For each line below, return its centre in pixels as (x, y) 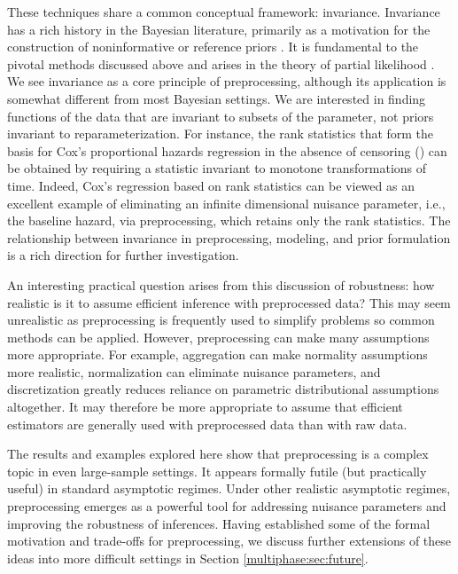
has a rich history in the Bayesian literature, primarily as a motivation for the (219, 29)
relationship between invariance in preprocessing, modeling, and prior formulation (229, 237)
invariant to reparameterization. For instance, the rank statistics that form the (221, 134)
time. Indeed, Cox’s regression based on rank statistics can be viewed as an (211, 185)
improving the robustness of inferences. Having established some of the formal (219, 523)
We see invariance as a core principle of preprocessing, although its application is (227, 81)
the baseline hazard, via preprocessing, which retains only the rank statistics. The (229, 220)
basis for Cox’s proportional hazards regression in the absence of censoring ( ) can (227, 150)
